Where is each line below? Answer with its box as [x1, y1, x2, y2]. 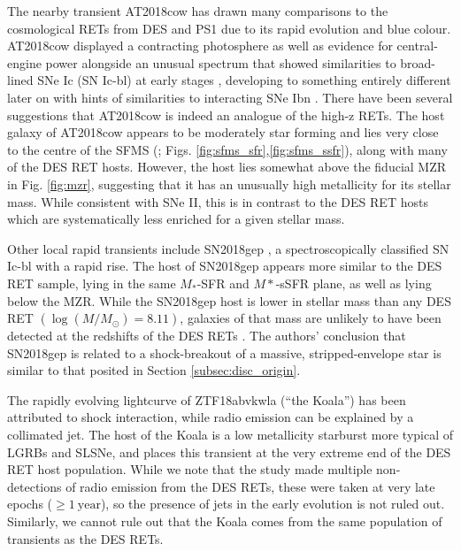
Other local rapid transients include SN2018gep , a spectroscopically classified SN [7, 239, 449, 257]
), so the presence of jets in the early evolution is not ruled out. [100, 494, 445, 513]
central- [396, 36, 438, 55]
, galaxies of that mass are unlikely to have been [180, 309, 442, 327]
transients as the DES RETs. [7, 529, 164, 547]
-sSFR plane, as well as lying [275, 273, 432, 292]
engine [7, 53, 42, 72]
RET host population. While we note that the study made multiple [7, 460, 373, 478]
